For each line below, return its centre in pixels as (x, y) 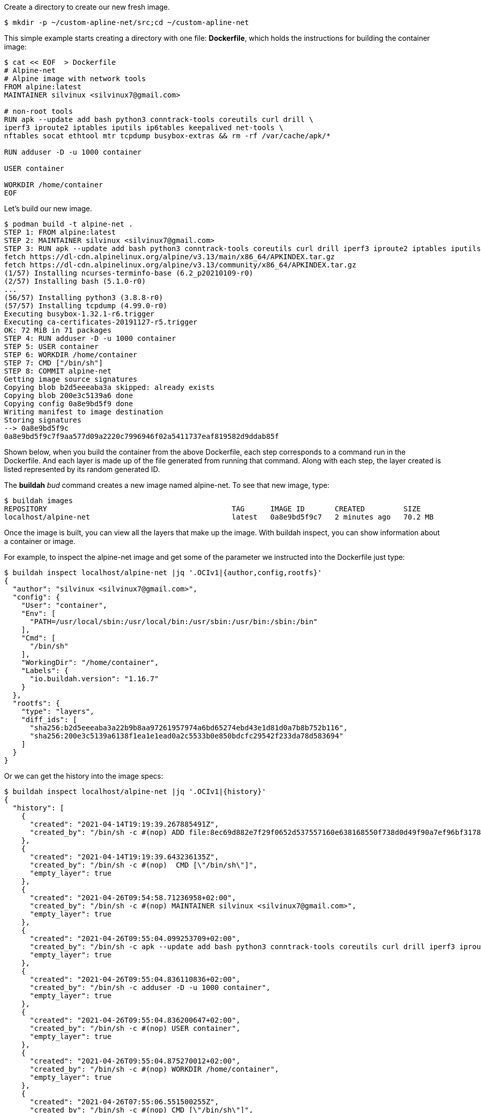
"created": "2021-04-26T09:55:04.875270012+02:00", (135, 1061)
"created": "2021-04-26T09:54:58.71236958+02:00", (133, 898)
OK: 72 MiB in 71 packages (58, 330)
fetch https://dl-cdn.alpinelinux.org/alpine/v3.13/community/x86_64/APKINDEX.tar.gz (180, 265)
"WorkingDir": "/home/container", (90, 662)
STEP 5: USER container (51, 347)
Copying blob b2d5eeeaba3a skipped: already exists (110, 387)
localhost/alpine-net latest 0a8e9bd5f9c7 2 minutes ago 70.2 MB (219, 517)
